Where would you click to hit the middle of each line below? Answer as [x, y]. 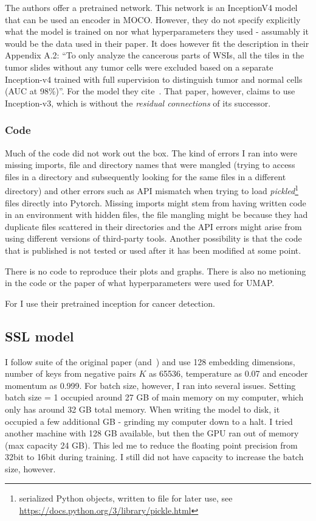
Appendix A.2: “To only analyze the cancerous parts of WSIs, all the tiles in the [155, 55]
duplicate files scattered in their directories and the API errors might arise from [153, 226]
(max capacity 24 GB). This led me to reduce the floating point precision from [151, 445]
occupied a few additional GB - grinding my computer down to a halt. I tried [149, 421]
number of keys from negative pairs [70, 373]
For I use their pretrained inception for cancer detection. [110, 303]
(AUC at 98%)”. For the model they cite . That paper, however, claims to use [150, 91]
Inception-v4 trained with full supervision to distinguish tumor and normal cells [154, 79]
